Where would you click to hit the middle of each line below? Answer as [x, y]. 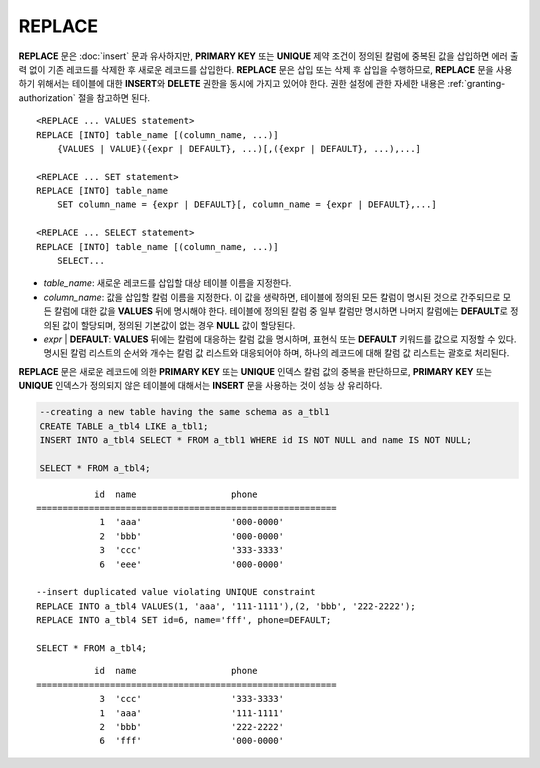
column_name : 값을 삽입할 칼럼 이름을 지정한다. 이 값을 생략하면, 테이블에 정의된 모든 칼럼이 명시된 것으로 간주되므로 [272, 297]
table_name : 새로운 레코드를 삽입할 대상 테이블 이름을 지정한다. [167, 283]
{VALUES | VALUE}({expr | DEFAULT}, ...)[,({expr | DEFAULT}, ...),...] [239, 148]
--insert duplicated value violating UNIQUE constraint [176, 592]
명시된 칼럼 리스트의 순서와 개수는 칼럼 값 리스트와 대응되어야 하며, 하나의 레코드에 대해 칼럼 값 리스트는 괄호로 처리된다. [276, 353]
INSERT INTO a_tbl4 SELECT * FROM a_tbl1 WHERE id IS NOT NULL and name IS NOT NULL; [255, 439]
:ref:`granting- [476, 84]
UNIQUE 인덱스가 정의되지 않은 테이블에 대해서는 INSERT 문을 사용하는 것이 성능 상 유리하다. [200, 386]
